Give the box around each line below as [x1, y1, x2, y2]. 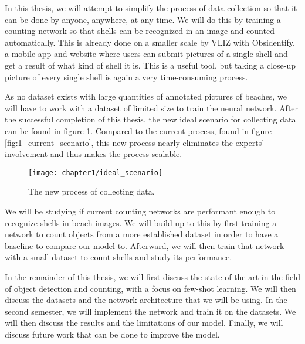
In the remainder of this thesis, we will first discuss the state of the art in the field [5, 270, 300, 282]
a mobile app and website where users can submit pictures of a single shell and [5, 47, 288, 60]
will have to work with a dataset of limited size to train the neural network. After [5, 101, 299, 114]
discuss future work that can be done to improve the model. [5, 328, 220, 340]
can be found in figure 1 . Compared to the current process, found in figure [5, 124, 272, 137]
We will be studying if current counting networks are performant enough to [5, 205, 276, 217]
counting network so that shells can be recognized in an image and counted [5, 25, 274, 37]
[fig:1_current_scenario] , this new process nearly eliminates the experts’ [5, 136, 265, 148]
